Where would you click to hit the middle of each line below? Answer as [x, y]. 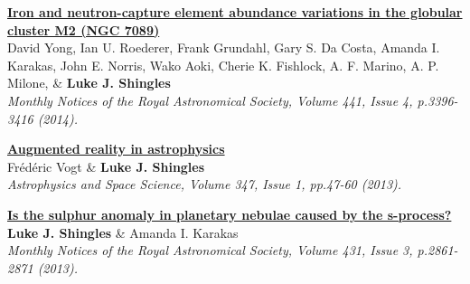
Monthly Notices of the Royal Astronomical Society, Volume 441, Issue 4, [210, 100]
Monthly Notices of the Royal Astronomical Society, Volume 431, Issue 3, [210, 250]
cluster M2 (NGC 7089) [84, 29]
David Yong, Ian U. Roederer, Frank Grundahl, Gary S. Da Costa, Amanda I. [224, 47]
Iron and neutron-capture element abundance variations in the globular [235, 12]
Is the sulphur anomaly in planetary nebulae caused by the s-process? [230, 214]
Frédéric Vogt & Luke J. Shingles [106, 166]
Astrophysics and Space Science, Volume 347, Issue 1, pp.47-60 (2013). [205, 184]
